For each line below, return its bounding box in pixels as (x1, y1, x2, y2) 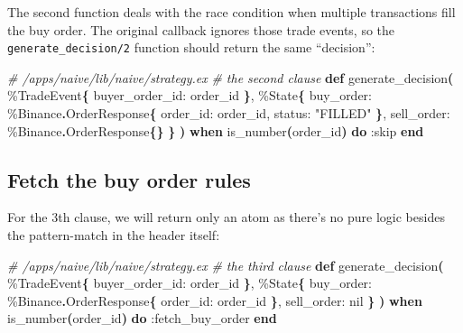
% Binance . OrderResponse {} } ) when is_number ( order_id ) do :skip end (7, 121, 424, 140)
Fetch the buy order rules (7, 165, 251, 193)
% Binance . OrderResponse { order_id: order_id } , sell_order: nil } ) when (7, 291, 422, 310)
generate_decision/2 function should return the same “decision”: (7, 38, 375, 57)
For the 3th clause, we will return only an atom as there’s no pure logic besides (7, 208, 445, 227)
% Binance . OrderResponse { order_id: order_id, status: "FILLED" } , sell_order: (7, 104, 450, 123)
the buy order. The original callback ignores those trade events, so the (7, 20, 395, 39)
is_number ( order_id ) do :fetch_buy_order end (7, 309, 277, 328)
